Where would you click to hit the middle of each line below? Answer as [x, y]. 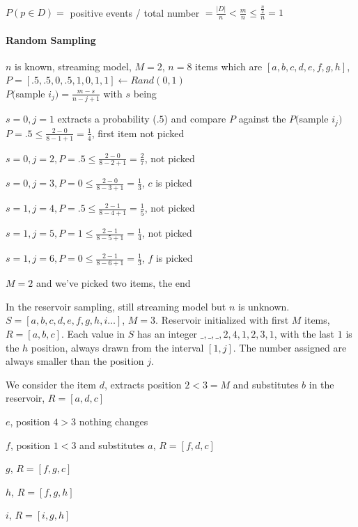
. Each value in [93, 333]
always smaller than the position [75, 361]
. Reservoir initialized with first [222, 320]
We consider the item [51, 384]
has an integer [168, 333]
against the [262, 119]
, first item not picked [138, 133]
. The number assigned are [290, 347]
